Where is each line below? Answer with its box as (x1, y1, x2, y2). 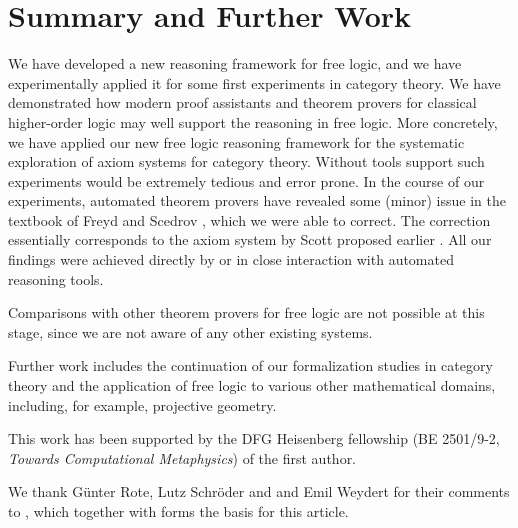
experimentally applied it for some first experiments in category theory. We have (8, 72, 501, 93)
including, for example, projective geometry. (8, 394, 277, 415)
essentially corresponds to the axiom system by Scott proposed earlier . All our (8, 229, 492, 250)
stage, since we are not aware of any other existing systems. (8, 321, 373, 342)
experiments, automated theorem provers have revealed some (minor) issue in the (8, 190, 506, 211)
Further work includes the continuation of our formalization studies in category (8, 355, 493, 376)
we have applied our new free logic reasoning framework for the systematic (8, 131, 465, 152)
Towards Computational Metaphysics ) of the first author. (8, 447, 357, 468)
